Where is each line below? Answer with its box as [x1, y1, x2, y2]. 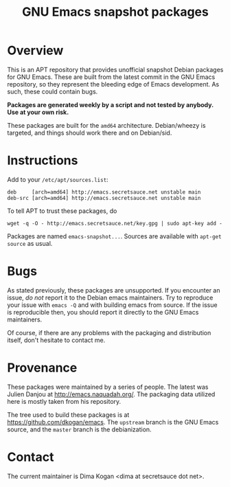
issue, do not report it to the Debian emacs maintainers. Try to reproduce [7, 293, 214, 302]
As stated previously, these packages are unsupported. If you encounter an [7, 286, 221, 294]
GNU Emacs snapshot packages [21, 4, 209, 20]
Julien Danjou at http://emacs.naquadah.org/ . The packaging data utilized [7, 389, 216, 398]
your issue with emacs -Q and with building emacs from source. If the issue [7, 300, 218, 309]
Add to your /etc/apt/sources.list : [7, 175, 108, 183]
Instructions [7, 152, 78, 168]
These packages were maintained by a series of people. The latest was [7, 383, 209, 391]
